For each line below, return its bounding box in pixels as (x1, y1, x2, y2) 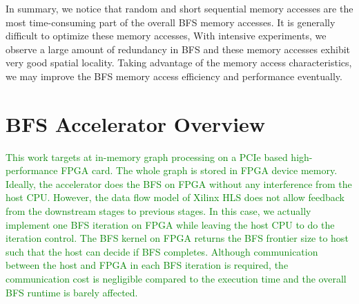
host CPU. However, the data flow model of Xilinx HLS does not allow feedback (6, 190, 345, 205)
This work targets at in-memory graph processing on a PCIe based (6, 149, 288, 164)
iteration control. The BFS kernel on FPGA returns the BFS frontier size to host (6, 231, 349, 245)
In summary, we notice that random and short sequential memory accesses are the (6, 1, 353, 15)
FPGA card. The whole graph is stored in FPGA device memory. (61, 163, 338, 178)
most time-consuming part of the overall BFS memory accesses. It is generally (6, 15, 336, 29)
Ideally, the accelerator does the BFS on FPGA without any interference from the (6, 176, 352, 191)
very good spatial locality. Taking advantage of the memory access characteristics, (6, 55, 352, 70)
